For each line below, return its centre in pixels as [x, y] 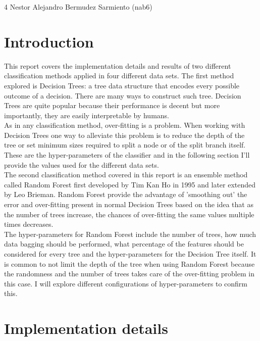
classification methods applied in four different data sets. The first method [119, 76]
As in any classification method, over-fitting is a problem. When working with [125, 125]
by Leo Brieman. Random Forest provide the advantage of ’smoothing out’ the [126, 194]
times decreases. [29, 224]
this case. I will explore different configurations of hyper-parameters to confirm [126, 283]
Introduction [49, 41]
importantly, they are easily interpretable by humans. [87, 115]
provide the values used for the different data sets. [82, 164]
